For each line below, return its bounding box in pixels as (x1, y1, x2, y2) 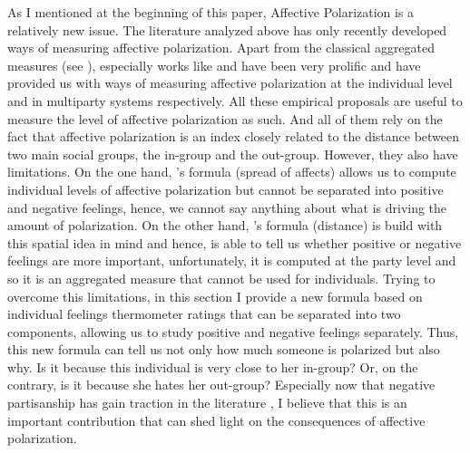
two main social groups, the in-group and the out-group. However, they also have (7, 144, 458, 163)
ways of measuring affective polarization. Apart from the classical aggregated (7, 38, 436, 57)
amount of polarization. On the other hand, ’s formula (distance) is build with (7, 216, 443, 235)
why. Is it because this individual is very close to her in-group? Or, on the (7, 357, 418, 376)
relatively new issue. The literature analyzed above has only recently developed (7, 20, 447, 39)
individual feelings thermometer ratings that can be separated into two (7, 304, 401, 323)
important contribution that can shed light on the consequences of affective (7, 410, 426, 429)
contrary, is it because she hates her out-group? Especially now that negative (7, 375, 436, 394)
